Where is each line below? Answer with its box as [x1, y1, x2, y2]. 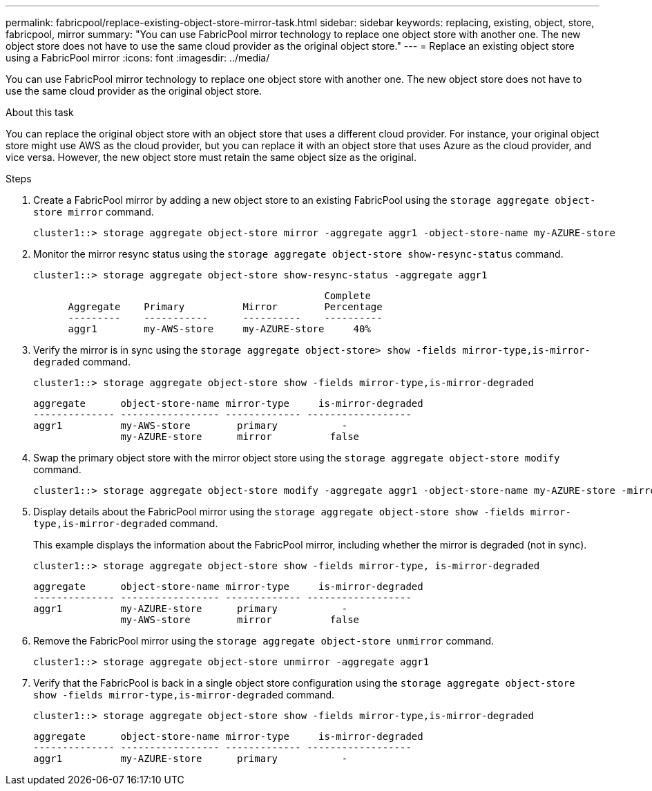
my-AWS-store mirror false [120, 614, 360, 625]
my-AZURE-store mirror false [120, 431, 360, 442]
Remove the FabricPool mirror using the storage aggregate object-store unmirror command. [33, 635, 495, 647]
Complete [324, 290, 371, 301]
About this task [6, 106, 74, 118]
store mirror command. [33, 206, 154, 218]
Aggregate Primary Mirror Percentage [68, 301, 383, 312]
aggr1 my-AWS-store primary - [33, 420, 348, 431]
